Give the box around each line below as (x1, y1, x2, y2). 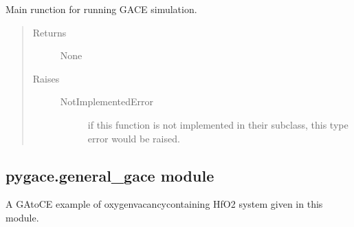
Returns (32, 25, 67, 39)
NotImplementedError (60, 94, 154, 109)
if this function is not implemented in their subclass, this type (87, 117, 349, 131)
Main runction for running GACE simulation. (5, 2, 197, 16)
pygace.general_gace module (5, 164, 214, 186)
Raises (32, 71, 60, 85)
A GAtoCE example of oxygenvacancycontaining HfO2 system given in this (5, 197, 323, 211)
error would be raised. (87, 131, 180, 145)
